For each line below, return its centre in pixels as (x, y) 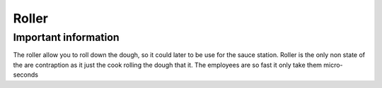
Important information (66, 37)
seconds (26, 75)
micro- (333, 65)
